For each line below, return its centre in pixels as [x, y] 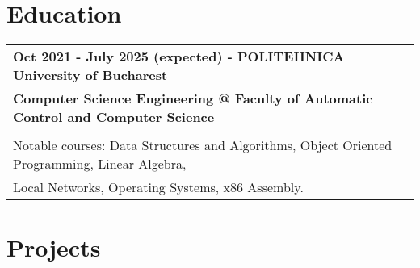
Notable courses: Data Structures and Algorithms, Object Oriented [203, 145]
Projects [54, 247]
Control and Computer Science [114, 117]
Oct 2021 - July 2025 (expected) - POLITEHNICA [179, 57]
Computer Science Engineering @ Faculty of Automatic [193, 98]
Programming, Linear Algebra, [100, 164]
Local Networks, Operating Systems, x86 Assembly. [158, 187]
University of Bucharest [90, 75]
